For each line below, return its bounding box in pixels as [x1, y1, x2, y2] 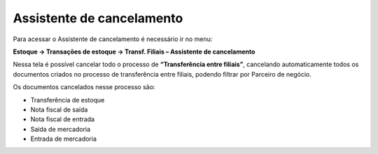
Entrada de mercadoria [30, 134, 97, 143]
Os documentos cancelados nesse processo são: [13, 83, 155, 91]
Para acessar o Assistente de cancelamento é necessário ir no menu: [13, 35, 213, 43]
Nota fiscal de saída [30, 105, 88, 114]
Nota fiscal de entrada [30, 115, 94, 123]
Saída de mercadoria [30, 125, 91, 133]
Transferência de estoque [30, 95, 105, 104]
